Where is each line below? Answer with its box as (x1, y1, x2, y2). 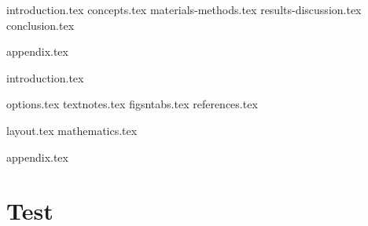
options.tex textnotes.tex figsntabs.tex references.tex (6, 96, 258, 112)
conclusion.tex (6, 16, 75, 33)
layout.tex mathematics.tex (6, 122, 138, 138)
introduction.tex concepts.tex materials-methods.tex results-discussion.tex (6, 2, 362, 17)
